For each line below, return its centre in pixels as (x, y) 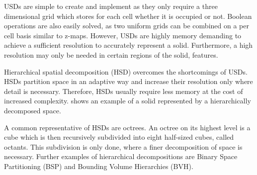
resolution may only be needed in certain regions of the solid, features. (111, 54)
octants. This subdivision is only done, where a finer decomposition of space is (123, 146)
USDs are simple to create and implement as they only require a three (111, 6)
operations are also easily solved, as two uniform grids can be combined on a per (127, 26)
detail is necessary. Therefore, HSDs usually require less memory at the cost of (124, 91)
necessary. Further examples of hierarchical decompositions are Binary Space (121, 156)
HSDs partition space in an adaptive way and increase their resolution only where (128, 81)
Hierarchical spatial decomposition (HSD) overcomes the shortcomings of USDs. (126, 71)
